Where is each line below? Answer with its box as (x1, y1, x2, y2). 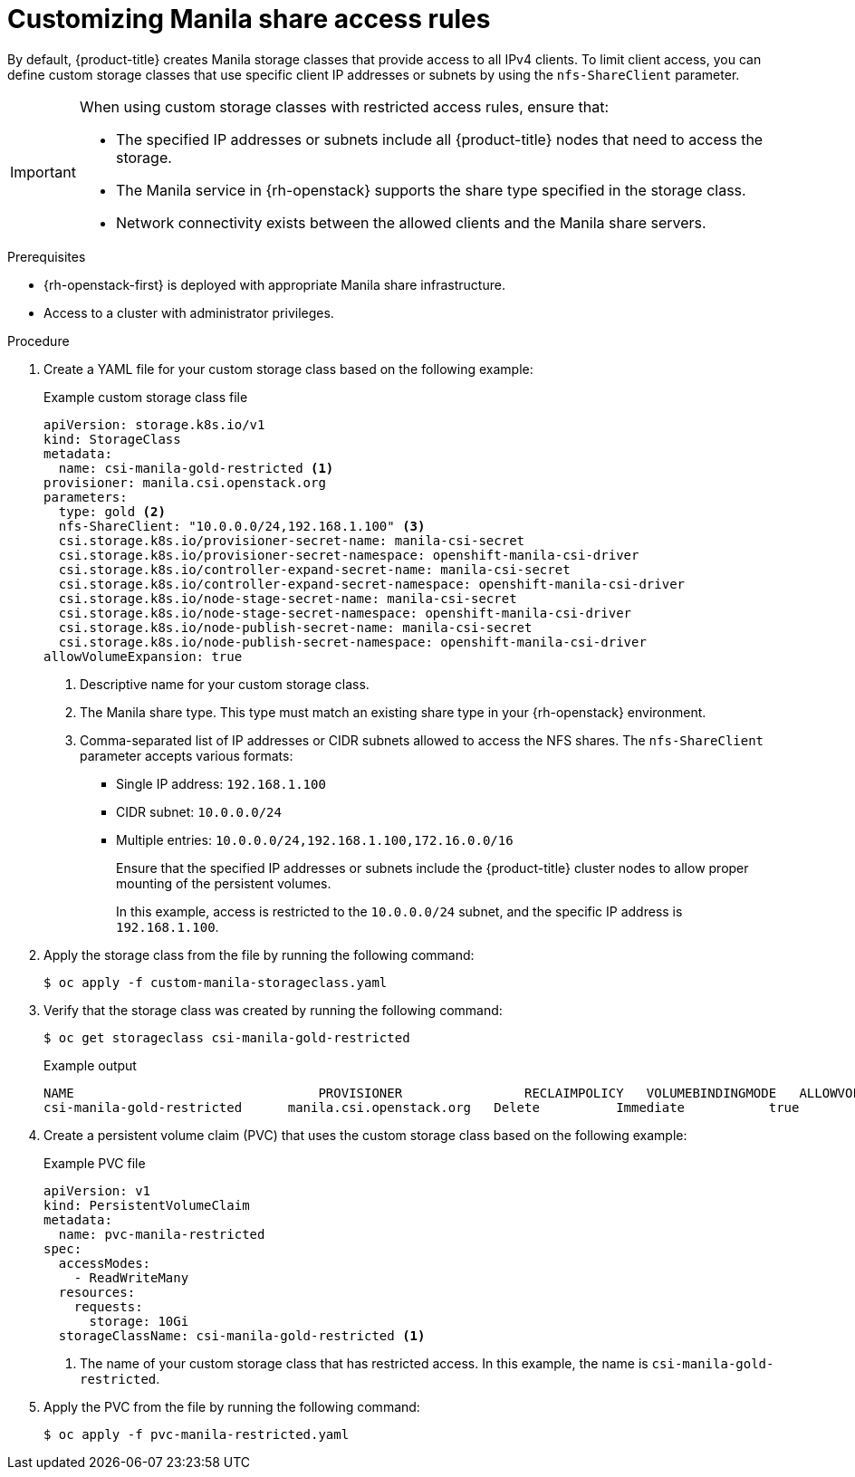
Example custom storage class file (43, 388, 248, 405)
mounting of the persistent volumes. (116, 875, 331, 891)
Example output (43, 1057, 137, 1073)
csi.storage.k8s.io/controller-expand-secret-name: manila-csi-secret (58, 561, 571, 577)
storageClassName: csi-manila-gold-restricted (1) (58, 1328, 426, 1343)
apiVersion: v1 (43, 1183, 151, 1198)
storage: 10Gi (89, 1313, 189, 1328)
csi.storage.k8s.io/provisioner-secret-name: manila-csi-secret (58, 532, 525, 548)
